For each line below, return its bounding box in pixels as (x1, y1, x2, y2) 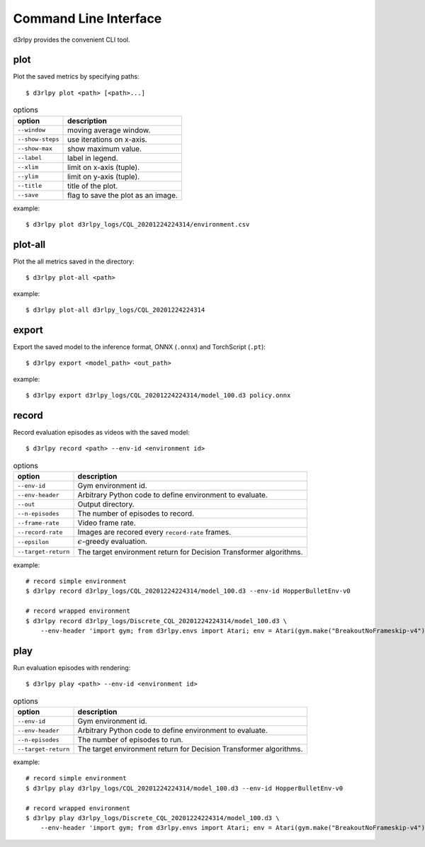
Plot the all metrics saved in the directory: (13, 257, 135, 266)
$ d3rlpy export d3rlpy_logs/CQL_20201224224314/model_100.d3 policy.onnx (25, 392, 291, 399)
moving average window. (67, 125, 151, 135)
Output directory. (77, 499, 135, 509)
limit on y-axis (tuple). (67, 171, 140, 181)
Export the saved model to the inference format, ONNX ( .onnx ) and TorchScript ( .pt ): (13, 342, 266, 351)
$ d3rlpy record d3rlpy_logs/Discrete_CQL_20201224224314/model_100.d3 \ (25, 617, 288, 625)
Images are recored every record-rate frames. (77, 528, 232, 538)
